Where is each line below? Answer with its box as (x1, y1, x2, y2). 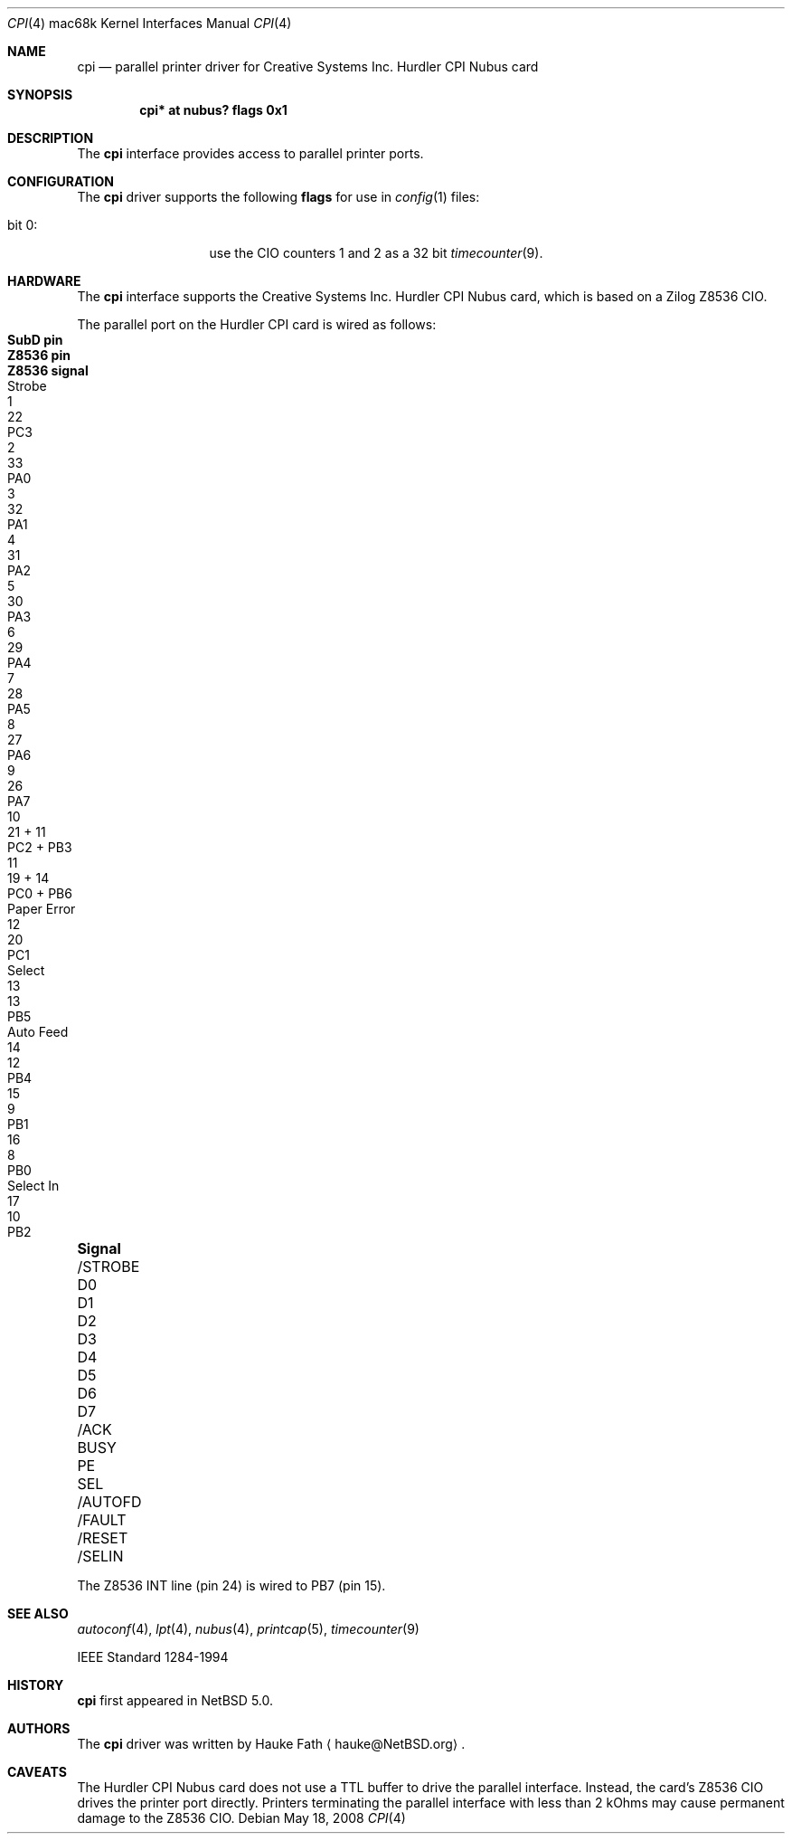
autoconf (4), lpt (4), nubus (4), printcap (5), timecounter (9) (77, 1621, 420, 1637)
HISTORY (7, 1677, 64, 1693)
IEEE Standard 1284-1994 (77, 1649, 229, 1665)
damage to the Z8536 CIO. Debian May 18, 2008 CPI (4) (77, 1810, 406, 1826)
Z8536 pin (7, 347, 71, 363)
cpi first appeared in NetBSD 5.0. (77, 1693, 274, 1708)
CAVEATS (7, 1764, 67, 1779)
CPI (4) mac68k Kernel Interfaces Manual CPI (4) (7, 15, 292, 31)
